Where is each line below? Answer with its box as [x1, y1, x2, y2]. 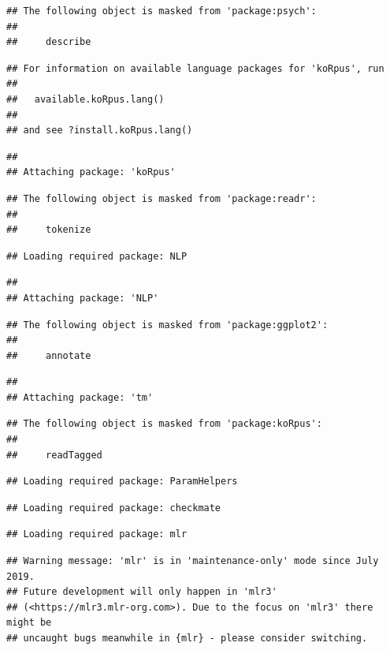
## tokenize [6, 224, 91, 236]
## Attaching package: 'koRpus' [6, 166, 176, 178]
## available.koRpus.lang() [6, 93, 165, 105]
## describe [6, 36, 91, 48]
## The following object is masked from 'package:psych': [6, 6, 317, 17]
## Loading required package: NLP [6, 250, 188, 262]
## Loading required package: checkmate [6, 502, 221, 514]
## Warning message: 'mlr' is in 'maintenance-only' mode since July [6, 555, 379, 567]
